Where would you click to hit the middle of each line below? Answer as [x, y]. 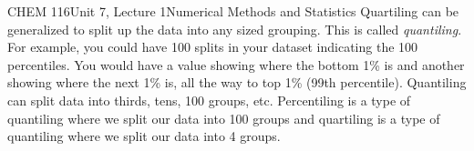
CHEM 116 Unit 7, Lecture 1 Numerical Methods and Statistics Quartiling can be [233, 11]
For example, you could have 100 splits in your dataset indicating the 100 [213, 47]
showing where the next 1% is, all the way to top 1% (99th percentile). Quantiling [237, 82]
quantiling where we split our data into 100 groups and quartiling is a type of [224, 118]
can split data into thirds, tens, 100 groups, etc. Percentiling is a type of [209, 100]
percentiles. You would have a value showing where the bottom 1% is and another [236, 64]
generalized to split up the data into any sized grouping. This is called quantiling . [235, 29]
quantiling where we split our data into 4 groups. [144, 136]
